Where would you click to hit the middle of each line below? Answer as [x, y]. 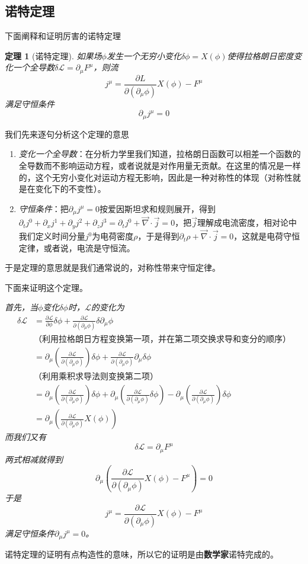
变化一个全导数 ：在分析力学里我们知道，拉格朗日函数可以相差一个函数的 [160, 154]
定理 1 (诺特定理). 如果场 [53, 55]
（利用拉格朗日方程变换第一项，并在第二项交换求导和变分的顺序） [163, 339]
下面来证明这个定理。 [46, 287]
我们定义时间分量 [52, 236]
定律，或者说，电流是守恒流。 [77, 247]
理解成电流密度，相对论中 [247, 222]
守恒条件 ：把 [44, 208]
